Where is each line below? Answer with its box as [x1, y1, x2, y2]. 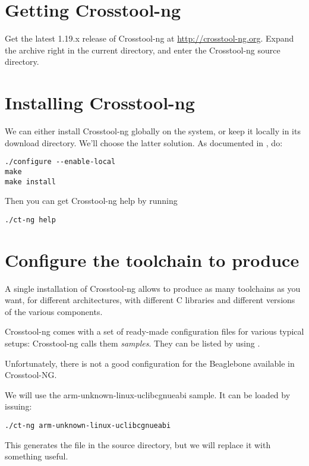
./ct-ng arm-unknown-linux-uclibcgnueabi [5, 421, 171, 430]
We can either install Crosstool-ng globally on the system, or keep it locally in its [5, 125, 301, 137]
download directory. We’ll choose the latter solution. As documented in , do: [5, 136, 283, 149]
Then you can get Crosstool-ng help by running [5, 194, 178, 207]
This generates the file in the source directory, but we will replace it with [5, 438, 271, 451]
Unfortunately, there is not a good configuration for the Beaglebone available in [5, 357, 295, 369]
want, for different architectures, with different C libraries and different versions [5, 294, 295, 306]
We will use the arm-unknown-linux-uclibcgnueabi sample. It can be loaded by [5, 388, 291, 401]
